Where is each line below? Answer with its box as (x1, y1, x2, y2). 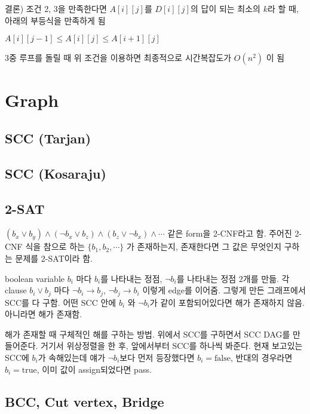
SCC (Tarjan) (5, 128, 91, 147)
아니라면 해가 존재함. (5, 308, 82, 320)
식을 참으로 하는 (25, 240, 85, 253)
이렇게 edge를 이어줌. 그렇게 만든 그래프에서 (142, 284, 306, 296)
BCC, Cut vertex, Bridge (5, 392, 164, 410)
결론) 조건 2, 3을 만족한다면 (5, 2, 107, 14)
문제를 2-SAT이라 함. (15, 252, 93, 264)
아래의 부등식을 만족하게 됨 (5, 14, 106, 26)
